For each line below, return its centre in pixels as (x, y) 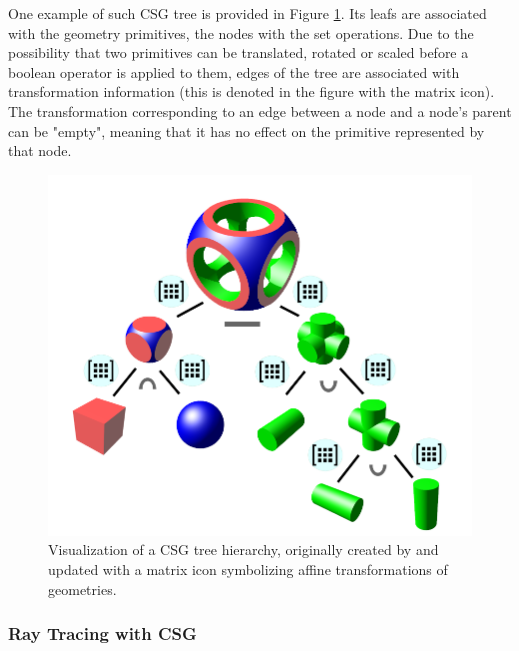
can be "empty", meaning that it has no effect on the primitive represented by (246, 130)
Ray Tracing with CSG (102, 633)
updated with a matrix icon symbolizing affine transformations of (248, 569)
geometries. (82, 588)
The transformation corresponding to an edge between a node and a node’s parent (260, 110)
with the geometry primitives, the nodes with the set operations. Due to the (241, 32)
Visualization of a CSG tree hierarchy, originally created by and (243, 549)
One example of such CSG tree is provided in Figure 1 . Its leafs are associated (247, 13)
